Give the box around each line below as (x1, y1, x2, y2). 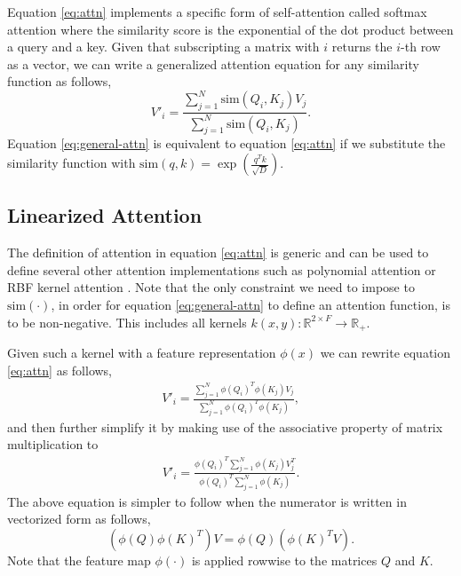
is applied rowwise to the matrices (191, 550, 378, 569)
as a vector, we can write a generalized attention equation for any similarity (7, 54, 419, 73)
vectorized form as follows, (7, 509, 151, 528)
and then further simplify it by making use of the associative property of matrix (7, 417, 443, 436)
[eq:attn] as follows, (7, 360, 113, 379)
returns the (331, 37, 393, 56)
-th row (401, 37, 441, 56)
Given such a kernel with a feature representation (7, 343, 276, 362)
